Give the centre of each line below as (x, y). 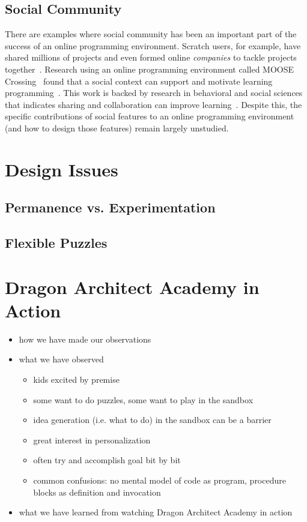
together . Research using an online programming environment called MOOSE (150, 69)
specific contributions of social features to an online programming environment (150, 116)
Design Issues (62, 169)
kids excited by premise (76, 379)
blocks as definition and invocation (97, 492)
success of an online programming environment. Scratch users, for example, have (153, 45)
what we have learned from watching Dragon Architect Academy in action (156, 512)
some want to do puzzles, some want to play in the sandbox (143, 399)
